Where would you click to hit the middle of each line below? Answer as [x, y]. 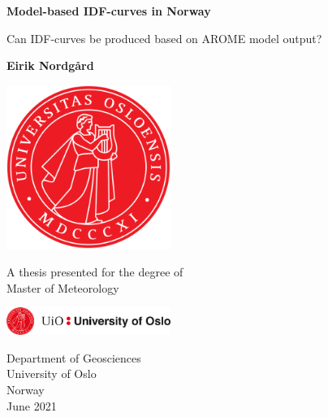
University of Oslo [52, 374]
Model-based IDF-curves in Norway [109, 11]
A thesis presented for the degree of [95, 271]
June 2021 [32, 405]
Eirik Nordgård [50, 65]
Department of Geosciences [74, 357]
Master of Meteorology [63, 287]
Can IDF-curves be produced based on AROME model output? [164, 38]
